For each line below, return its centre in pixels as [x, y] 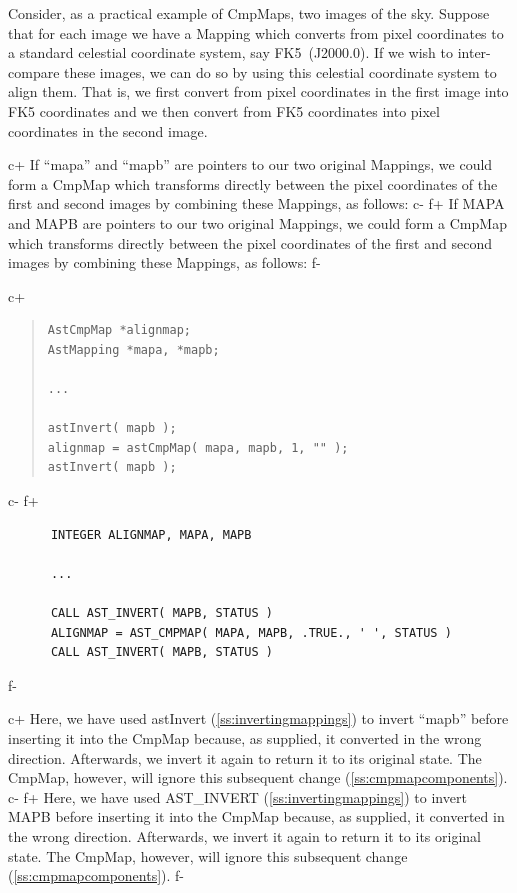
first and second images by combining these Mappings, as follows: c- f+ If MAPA [256, 203]
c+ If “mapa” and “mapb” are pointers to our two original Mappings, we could [250, 164]
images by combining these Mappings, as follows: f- [164, 262]
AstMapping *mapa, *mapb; [133, 349]
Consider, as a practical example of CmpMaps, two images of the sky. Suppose [249, 13]
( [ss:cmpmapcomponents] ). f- [96, 875]
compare [34, 71]
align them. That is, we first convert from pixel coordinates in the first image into [258, 91]
